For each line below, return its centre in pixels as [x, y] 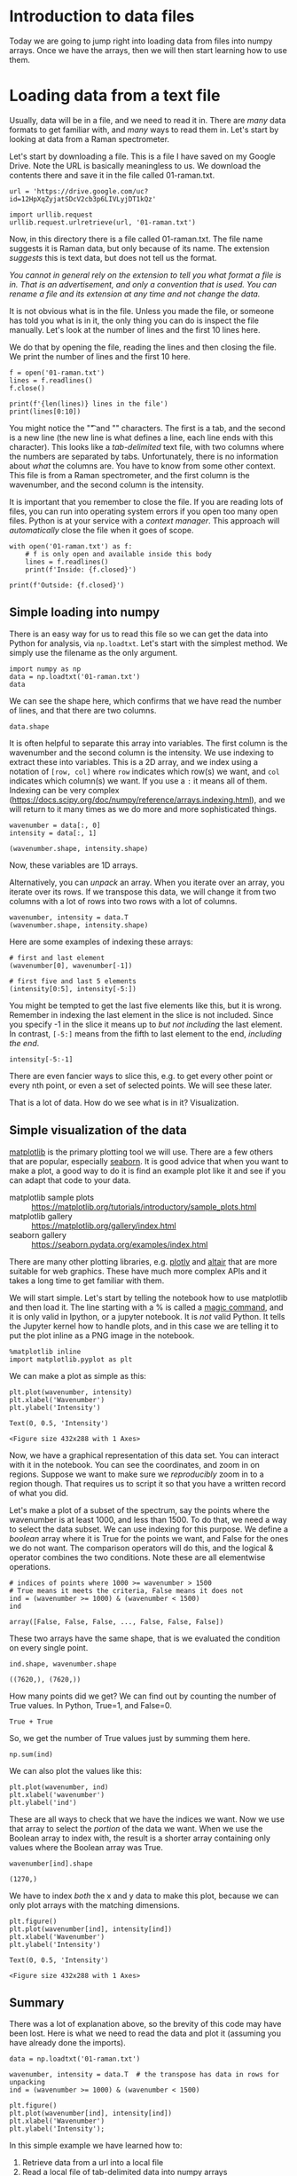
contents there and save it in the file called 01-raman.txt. [112, 175]
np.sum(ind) [31, 1754]
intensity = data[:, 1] [53, 833]
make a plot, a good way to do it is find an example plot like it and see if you [148, 1171]
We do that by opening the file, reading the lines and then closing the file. [143, 347]
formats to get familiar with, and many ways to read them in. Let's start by [144, 130]
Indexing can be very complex [64, 790]
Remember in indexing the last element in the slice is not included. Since [141, 1014]
